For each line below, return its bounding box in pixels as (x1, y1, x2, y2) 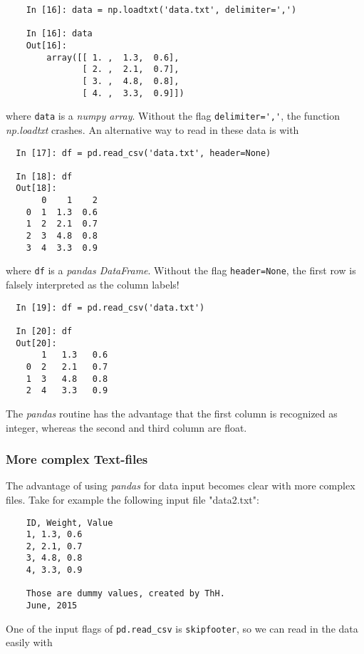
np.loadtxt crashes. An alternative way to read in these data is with (6, 122, 299, 137)
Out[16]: (26, 40, 67, 51)
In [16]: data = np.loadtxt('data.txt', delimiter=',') (26, 5, 297, 15)
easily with (6, 635, 53, 650)
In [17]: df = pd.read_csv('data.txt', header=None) (16, 147, 271, 158)
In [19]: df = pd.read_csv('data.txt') (16, 302, 205, 313)
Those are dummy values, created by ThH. (26, 588, 225, 599)
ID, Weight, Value (26, 517, 113, 528)
